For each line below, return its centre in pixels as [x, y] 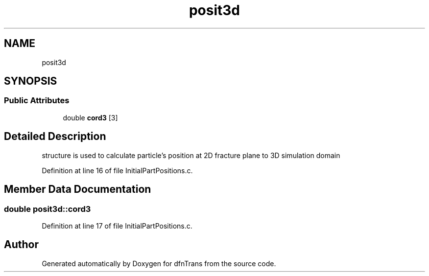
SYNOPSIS [31, 81]
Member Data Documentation [78, 189]
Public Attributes [37, 101]
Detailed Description [55, 137]
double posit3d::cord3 [48, 209]
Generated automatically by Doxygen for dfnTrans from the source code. [159, 263]
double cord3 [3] [90, 117]
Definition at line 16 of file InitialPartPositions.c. [117, 170]
